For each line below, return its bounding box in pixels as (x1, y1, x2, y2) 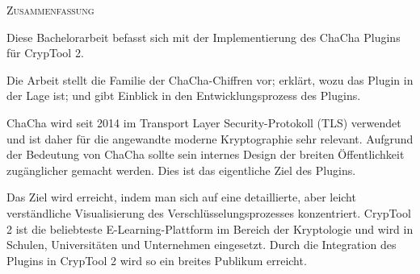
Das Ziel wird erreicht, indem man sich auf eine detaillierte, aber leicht (6, 189, 356, 205)
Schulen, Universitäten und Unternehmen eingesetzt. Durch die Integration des (6, 236, 397, 253)
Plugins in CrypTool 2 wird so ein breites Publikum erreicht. (6, 251, 307, 268)
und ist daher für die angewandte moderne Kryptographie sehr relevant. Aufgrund (6, 130, 414, 147)
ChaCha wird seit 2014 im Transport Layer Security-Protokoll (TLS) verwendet (6, 114, 401, 131)
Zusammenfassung (6, 2, 94, 18)
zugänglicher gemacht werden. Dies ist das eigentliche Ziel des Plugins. (6, 161, 356, 178)
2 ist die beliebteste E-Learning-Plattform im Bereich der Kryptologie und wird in (6, 220, 414, 237)
